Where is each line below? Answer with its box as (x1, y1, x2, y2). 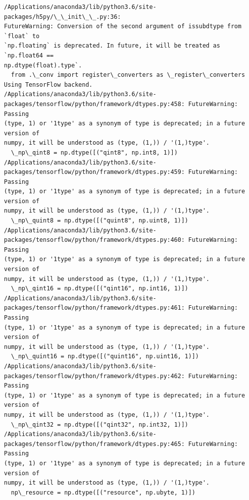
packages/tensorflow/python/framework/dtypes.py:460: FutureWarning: (4, 236, 238, 244)
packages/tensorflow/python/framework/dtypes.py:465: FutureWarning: (4, 440, 238, 447)
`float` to (4, 32, 40, 40)
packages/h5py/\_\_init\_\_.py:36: (4, 13, 121, 20)
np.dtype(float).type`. (4, 61, 82, 69)
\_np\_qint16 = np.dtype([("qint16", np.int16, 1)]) (11, 285, 189, 292)
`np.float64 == (4, 52, 54, 59)
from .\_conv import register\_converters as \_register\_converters (11, 71, 245, 79)
